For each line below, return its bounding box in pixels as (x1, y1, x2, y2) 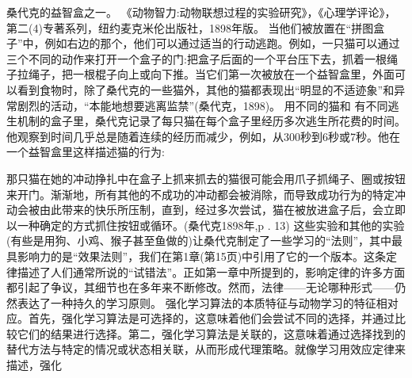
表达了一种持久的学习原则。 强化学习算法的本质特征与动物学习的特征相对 (17, 294, 399, 311)
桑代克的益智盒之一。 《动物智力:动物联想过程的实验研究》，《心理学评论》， (6, 4, 396, 20)
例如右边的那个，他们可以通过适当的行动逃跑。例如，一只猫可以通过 (44, 35, 400, 52)
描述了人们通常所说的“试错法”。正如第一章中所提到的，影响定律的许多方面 (17, 263, 406, 280)
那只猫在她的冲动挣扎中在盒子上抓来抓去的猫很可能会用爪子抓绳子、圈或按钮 (6, 170, 406, 186)
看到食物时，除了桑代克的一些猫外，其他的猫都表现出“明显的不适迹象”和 (17, 81, 395, 97)
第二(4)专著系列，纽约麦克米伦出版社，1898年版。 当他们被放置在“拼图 (6, 19, 374, 36)
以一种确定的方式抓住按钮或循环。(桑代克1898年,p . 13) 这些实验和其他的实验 (6, 216, 405, 233)
